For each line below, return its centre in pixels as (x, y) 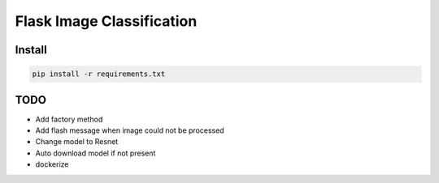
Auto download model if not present (96, 153)
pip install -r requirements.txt (99, 74)
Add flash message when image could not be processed (130, 130)
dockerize (52, 164)
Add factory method (69, 119)
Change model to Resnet (77, 142)
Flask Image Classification (106, 21)
